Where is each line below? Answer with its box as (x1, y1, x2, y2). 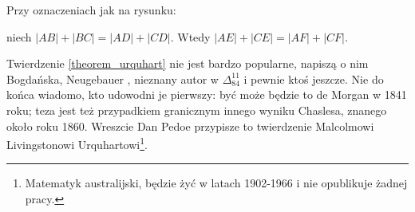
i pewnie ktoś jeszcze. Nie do (243, 70, 384, 87)
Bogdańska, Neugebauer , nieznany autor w (6, 70, 219, 87)
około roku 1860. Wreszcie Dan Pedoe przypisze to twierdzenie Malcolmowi (6, 117, 374, 134)
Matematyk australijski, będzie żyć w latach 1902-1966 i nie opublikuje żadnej (25, 175, 408, 191)
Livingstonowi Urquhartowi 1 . (6, 134, 148, 152)
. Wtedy (170, 28, 211, 45)
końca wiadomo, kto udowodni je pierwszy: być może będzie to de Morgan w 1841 (6, 86, 407, 103)
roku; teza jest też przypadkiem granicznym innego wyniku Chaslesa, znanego (6, 101, 387, 118)
